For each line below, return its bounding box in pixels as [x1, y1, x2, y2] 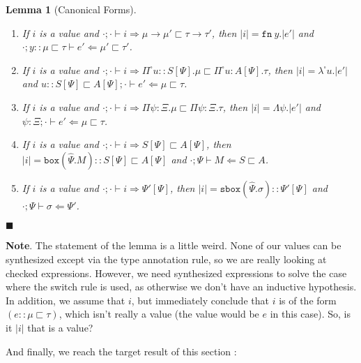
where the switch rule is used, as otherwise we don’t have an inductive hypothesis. [6, 279, 357, 294]
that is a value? [27, 320, 93, 334]
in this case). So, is [270, 306, 351, 321]
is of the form [279, 292, 337, 307]
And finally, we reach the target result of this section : [6, 343, 237, 358]
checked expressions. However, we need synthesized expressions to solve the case [6, 265, 347, 280]
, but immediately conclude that [131, 292, 269, 307]
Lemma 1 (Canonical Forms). [6, 2, 137, 16]
